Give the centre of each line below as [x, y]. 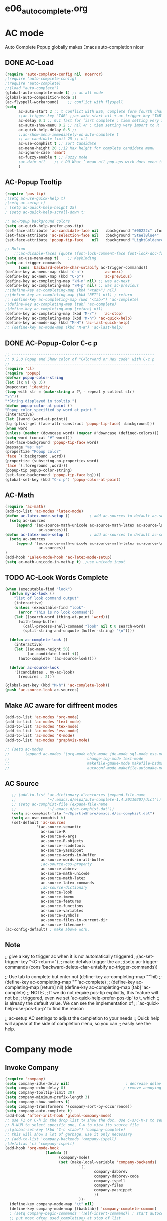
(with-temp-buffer [37, 621]
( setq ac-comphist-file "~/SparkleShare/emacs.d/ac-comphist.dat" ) [83, 813]
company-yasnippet [113, 1190]
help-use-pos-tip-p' [26, 1009]
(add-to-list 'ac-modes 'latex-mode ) [44, 511]
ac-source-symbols [60, 915]
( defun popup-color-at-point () [39, 406]
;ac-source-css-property [66, 864]
